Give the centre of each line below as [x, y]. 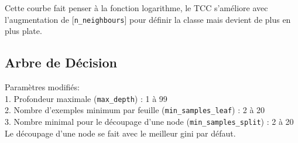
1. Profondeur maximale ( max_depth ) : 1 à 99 [86, 98]
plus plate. [23, 31]
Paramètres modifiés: [42, 87]
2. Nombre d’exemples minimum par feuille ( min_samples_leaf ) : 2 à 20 [135, 110]
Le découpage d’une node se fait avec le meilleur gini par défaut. [120, 133]
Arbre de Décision [61, 62]
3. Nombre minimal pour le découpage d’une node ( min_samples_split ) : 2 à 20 [149, 121]
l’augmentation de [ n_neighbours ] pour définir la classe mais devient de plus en [148, 19]
